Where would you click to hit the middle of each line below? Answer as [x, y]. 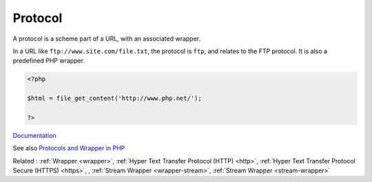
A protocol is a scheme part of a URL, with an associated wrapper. [107, 39]
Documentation [34, 135]
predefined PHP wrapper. [49, 61]
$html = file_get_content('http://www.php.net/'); [115, 99]
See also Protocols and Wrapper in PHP [69, 148]
